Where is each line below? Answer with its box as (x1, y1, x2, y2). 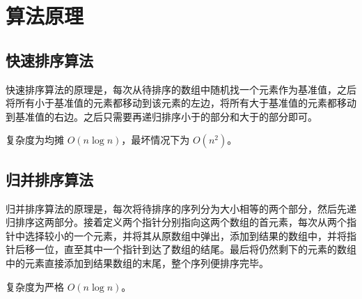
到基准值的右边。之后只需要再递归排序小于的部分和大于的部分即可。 (6, 109, 317, 123)
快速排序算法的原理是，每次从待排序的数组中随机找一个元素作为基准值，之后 (6, 82, 356, 96)
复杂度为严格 (6, 279, 64, 293)
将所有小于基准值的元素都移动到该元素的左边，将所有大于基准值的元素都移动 (6, 95, 356, 110)
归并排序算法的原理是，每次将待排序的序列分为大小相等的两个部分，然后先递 (6, 201, 356, 215)
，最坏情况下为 (121, 132, 190, 147)
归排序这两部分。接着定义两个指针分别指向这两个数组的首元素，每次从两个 (6, 215, 347, 229)
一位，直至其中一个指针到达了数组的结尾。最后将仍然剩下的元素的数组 (34, 242, 356, 256)
